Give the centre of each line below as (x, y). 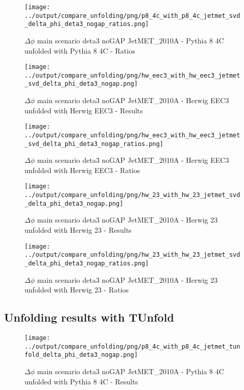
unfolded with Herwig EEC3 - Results (84, 110)
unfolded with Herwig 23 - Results (78, 230)
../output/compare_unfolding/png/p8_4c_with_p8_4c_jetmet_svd (132, 16)
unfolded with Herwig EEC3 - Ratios (82, 170)
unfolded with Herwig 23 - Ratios (77, 290)
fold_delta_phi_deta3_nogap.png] (81, 355)
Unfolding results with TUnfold (89, 317)
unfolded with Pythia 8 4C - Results (81, 381)
